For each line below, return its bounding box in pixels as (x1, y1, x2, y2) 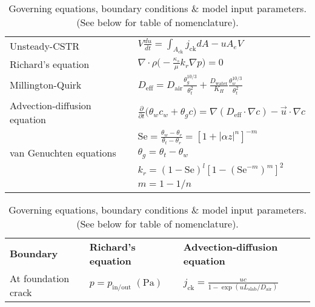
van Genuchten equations (10, 146, 116, 160)
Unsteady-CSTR (10, 39, 79, 53)
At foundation (10, 271, 70, 285)
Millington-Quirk (10, 78, 82, 92)
